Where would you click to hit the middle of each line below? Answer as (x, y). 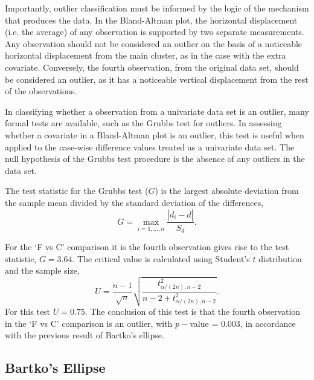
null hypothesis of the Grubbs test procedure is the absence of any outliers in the (155, 159)
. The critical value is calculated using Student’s (161, 258)
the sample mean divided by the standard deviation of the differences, (134, 202)
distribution (280, 258)
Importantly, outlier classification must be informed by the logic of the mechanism (157, 8)
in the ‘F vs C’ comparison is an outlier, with (89, 323)
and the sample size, (42, 270)
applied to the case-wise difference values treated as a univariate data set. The (150, 147)
